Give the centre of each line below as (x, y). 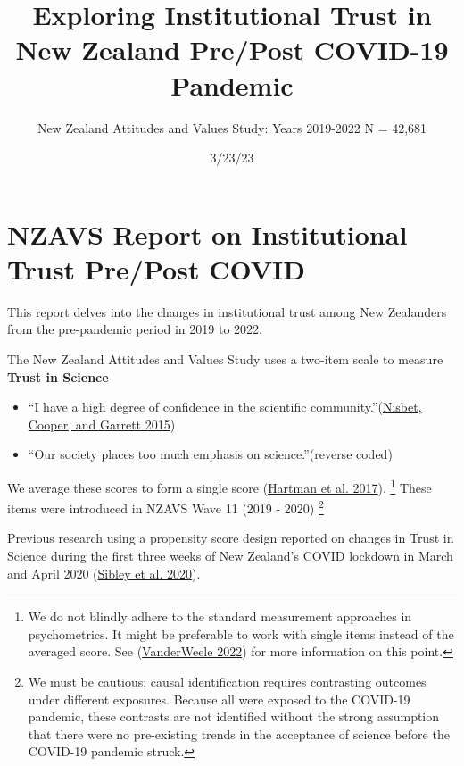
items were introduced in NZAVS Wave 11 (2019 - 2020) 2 (166, 507)
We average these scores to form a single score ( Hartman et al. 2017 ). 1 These (220, 486)
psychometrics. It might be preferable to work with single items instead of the (241, 633)
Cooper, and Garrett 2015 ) (102, 424)
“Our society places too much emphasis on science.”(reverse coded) (210, 454)
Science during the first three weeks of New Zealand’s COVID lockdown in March (230, 556)
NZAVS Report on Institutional (207, 233)
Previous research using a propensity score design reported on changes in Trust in (231, 538)
